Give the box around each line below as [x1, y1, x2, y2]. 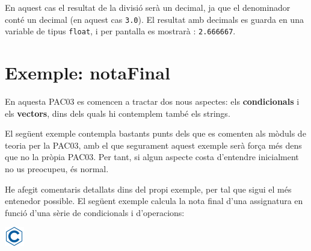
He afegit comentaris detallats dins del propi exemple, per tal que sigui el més [5, 182, 292, 195]
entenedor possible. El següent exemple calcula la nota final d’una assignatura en [5, 194, 303, 207]
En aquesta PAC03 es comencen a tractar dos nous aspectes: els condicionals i [5, 95, 300, 108]
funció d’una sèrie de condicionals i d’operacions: [5, 206, 185, 218]
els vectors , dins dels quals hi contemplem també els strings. [5, 107, 230, 119]
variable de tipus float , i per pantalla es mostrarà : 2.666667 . [5, 25, 236, 37]
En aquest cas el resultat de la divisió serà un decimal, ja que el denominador [5, 1, 291, 13]
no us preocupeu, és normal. [5, 163, 109, 175]
